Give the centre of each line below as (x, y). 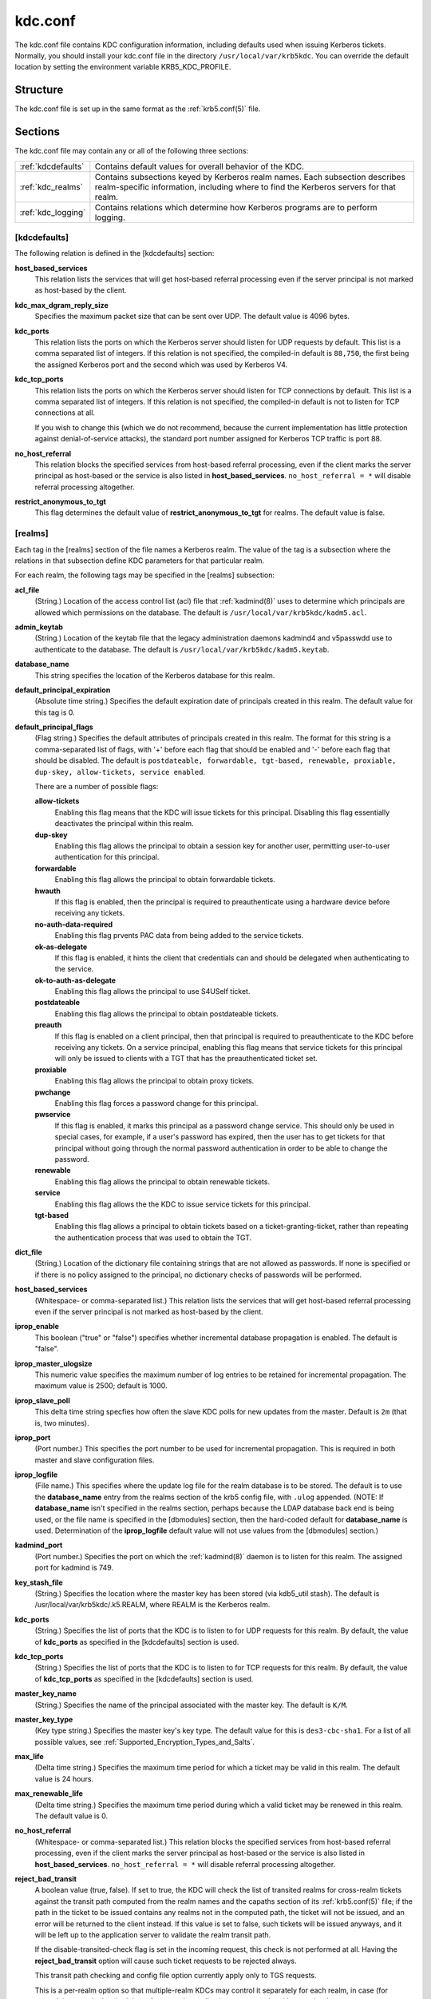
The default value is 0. (71, 1816)
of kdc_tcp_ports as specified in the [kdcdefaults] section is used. (144, 1678)
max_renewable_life (49, 1794)
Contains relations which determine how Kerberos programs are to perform (236, 207)
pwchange (53, 1092)
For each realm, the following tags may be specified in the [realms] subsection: (145, 575)
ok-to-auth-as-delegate (75, 980)
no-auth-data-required (74, 924)
